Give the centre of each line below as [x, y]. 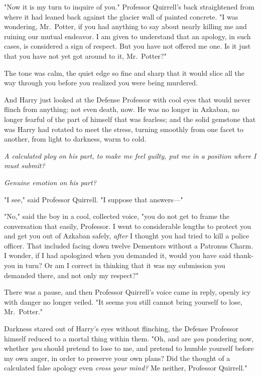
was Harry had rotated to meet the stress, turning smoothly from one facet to [124, 129]
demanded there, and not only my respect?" [71, 275]
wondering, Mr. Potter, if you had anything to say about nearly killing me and [125, 26]
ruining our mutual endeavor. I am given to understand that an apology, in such [127, 36]
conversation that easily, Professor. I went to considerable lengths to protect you [127, 226]
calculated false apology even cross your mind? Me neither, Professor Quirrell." [126, 368]
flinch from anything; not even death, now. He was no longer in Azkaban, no [122, 109]
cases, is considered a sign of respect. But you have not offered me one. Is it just [127, 46]
